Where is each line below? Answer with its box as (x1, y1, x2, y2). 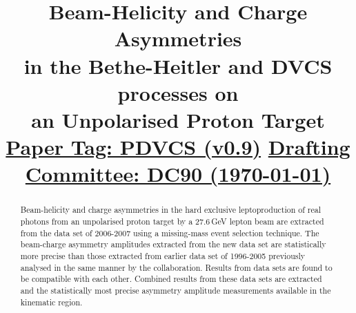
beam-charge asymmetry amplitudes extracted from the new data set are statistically (20, 238, 326, 250)
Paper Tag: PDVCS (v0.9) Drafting (6, 133, 350, 161)
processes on (117, 78, 239, 106)
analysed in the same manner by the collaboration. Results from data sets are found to (20, 261, 333, 273)
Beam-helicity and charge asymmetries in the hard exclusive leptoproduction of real (20, 204, 321, 216)
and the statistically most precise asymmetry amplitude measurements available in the (20, 284, 331, 296)
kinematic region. (20, 296, 83, 307)
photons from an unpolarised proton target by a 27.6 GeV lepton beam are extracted (20, 215, 324, 227)
